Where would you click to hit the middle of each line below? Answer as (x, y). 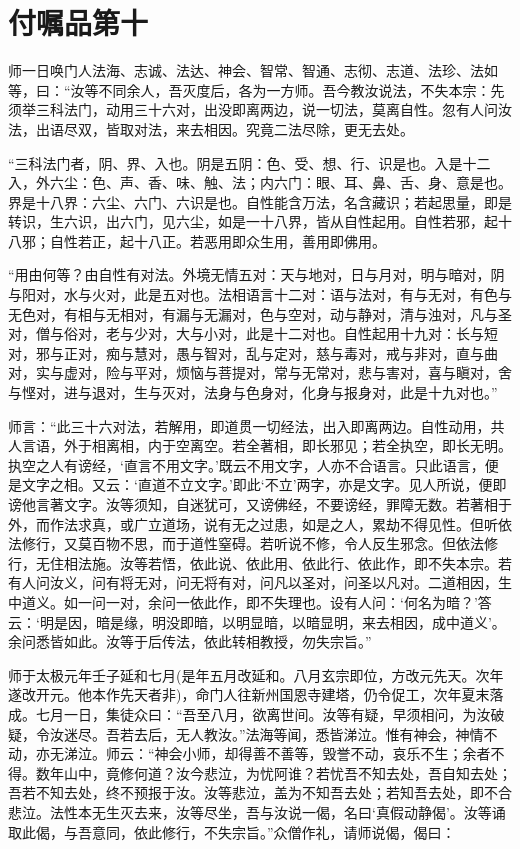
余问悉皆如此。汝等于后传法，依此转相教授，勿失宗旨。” (190, 641)
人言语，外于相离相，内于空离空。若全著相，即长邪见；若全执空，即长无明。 (260, 445)
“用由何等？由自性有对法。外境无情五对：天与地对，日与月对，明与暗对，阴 (256, 274)
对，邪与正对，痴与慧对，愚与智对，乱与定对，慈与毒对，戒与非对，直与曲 (253, 352)
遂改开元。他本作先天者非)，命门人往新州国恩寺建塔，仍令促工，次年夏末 (249, 694)
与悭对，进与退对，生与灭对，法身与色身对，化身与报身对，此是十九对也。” (253, 392)
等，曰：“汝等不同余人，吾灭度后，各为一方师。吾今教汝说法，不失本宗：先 (256, 89)
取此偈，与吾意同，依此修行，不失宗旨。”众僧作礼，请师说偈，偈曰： (232, 831)
